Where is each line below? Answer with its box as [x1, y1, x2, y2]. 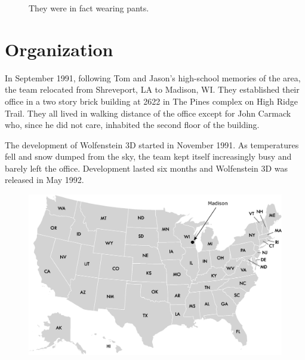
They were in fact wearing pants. [29, 2, 149, 14]
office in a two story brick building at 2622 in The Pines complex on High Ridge [5, 94, 298, 107]
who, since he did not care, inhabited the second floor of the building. [5, 118, 260, 131]
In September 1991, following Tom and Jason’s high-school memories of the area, [5, 71, 301, 84]
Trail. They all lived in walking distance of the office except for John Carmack [5, 106, 291, 119]
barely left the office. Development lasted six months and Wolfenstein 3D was [5, 161, 288, 174]
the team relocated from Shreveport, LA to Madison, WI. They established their [5, 83, 300, 96]
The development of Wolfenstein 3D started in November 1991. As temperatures [5, 138, 299, 151]
